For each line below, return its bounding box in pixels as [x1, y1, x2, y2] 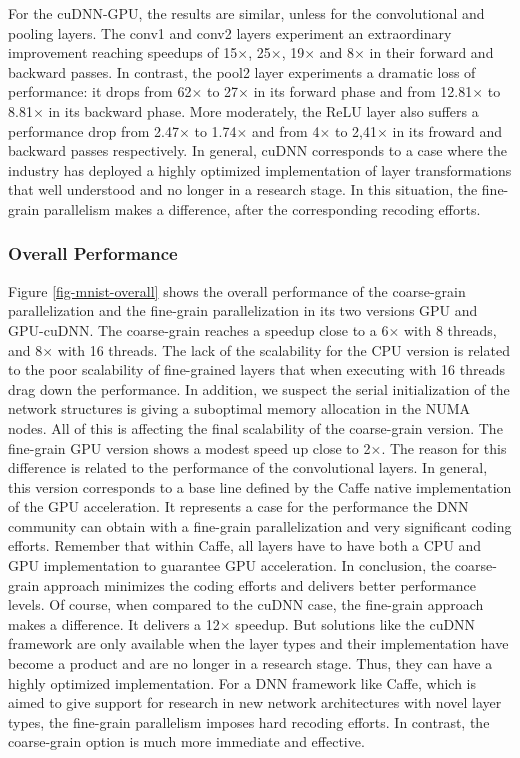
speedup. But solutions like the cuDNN [235, 613, 476, 634]
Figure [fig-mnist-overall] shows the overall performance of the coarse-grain [8, 280, 466, 301]
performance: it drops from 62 [8, 81, 192, 102]
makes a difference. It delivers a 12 [8, 613, 220, 634]
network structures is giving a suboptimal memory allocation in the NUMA [8, 398, 471, 419]
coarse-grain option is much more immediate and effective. [8, 731, 365, 752]
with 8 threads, [403, 319, 497, 340]
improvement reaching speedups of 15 [8, 42, 238, 63]
